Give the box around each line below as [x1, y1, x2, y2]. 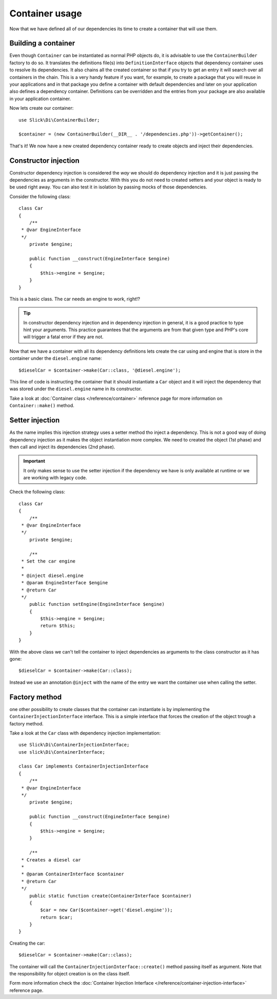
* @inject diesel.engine [21, 572, 84, 579]
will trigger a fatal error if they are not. [23, 334, 104, 340]
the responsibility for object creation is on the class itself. [9, 971, 130, 977]
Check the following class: [9, 489, 66, 495]
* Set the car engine [21, 558, 76, 564]
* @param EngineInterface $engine [21, 580, 108, 586]
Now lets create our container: [9, 105, 74, 111]
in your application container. [9, 95, 71, 102]
